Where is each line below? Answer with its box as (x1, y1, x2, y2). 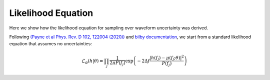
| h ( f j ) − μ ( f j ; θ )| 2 (149, 54, 184, 62)
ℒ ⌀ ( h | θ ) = (81, 58, 103, 65)
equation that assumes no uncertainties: (9, 41, 92, 47)
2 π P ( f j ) (109, 60, 126, 67)
